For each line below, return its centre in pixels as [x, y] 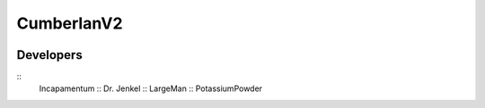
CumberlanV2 [70, 23]
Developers [49, 55]
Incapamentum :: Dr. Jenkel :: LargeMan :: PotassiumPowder [151, 88]
